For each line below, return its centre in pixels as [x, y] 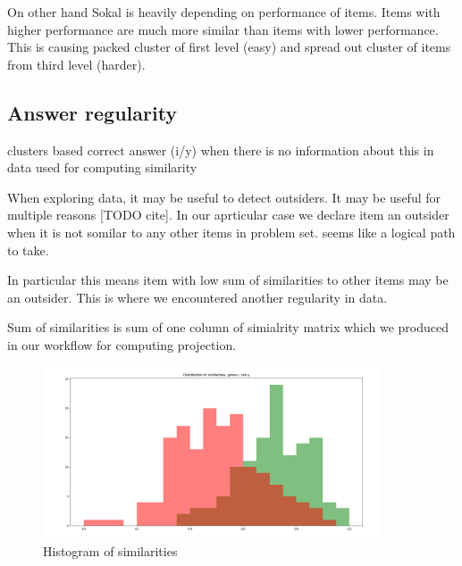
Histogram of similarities [110, 551]
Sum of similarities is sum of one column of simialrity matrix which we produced [228, 327]
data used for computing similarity [102, 167]
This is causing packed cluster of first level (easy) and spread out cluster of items [229, 47]
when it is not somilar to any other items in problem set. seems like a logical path [231, 232]
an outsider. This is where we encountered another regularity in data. [197, 297]
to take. [28, 250]
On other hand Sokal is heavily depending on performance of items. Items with [224, 12]
